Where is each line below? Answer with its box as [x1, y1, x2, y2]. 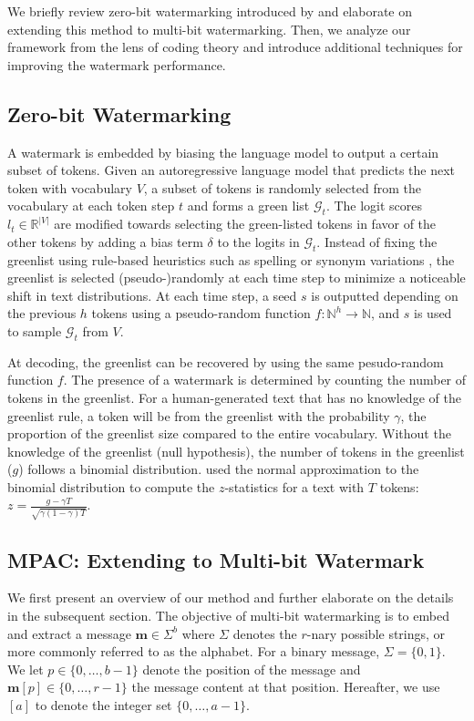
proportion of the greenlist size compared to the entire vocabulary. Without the [7, 424, 451, 443]
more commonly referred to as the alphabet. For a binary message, [7, 642, 380, 661]
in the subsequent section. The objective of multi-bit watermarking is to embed [7, 605, 449, 624]
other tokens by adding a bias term [7, 232, 203, 251]
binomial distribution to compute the [7, 477, 215, 496]
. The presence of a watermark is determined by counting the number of [63, 370, 467, 389]
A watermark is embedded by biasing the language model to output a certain [7, 142, 439, 161]
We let [7, 659, 44, 678]
